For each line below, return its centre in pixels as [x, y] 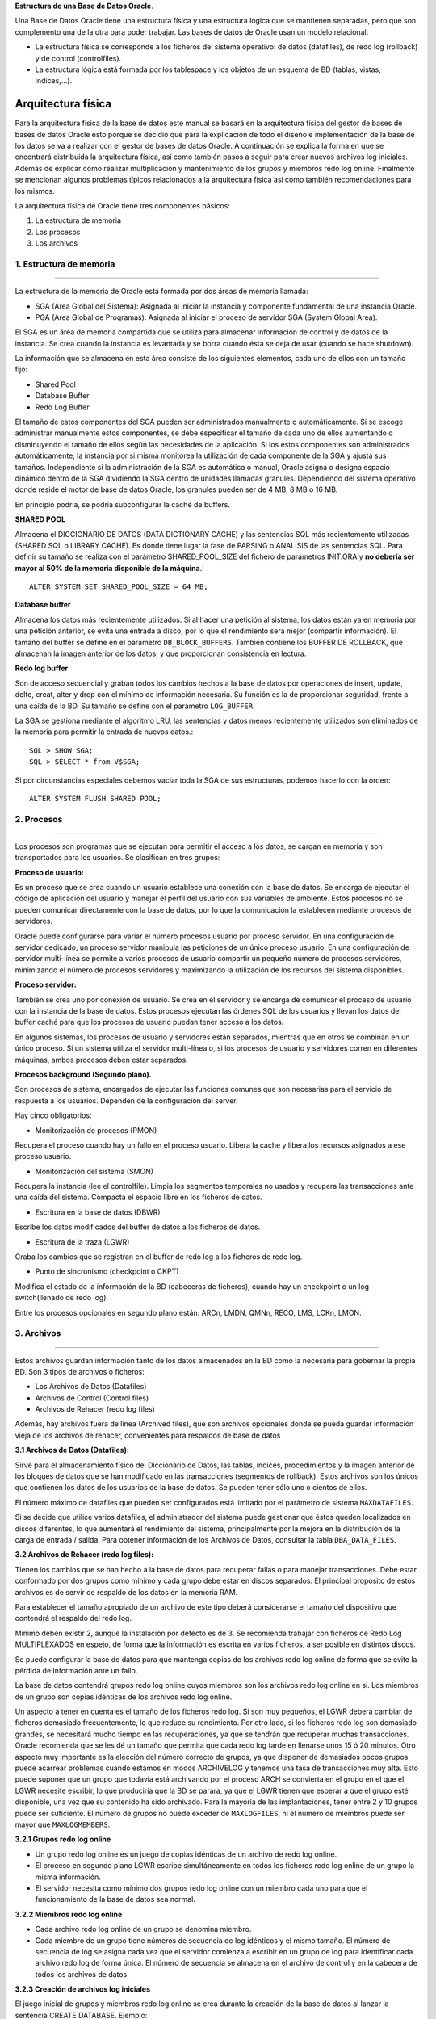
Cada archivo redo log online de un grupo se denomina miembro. [143, 1929]
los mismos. [35, 191]
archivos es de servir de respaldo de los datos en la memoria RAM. [126, 1592]
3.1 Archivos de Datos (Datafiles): [72, 1450]
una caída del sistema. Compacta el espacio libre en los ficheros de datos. [138, 1197]
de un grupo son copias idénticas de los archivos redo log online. [124, 1697]
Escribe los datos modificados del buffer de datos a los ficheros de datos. [138, 1227]
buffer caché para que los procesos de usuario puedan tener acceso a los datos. [149, 1022]
